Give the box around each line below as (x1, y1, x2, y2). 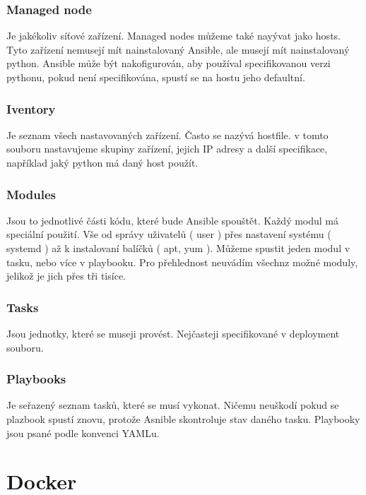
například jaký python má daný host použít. (6, 155, 199, 169)
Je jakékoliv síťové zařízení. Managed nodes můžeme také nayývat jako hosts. (6, 28, 341, 43)
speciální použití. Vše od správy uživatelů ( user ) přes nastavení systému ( (6, 227, 331, 241)
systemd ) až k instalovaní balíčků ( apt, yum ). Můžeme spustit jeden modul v (6, 241, 350, 255)
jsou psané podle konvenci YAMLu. (6, 425, 160, 440)
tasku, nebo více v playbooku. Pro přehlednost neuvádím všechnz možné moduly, (6, 254, 358, 269)
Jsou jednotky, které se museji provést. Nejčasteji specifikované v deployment (6, 326, 340, 340)
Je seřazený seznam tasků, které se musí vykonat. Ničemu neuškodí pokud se (6, 398, 339, 412)
